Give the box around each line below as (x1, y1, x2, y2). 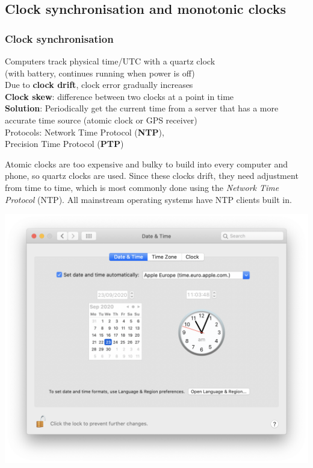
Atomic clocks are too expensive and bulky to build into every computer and (5, 157, 288, 170)
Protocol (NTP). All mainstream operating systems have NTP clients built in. (5, 193, 292, 205)
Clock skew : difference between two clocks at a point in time (5, 90, 234, 102)
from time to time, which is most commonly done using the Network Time (5, 181, 279, 193)
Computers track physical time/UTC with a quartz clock (5, 55, 215, 67)
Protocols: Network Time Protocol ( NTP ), (5, 125, 164, 138)
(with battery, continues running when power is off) (5, 66, 195, 79)
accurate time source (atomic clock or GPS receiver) (5, 113, 197, 126)
